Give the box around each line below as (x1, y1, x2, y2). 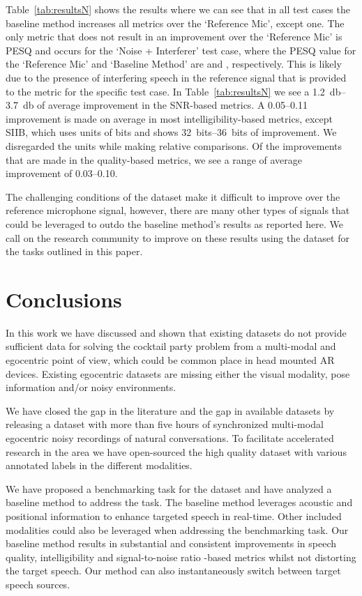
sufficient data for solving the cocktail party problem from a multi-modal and (6, 339, 336, 353)
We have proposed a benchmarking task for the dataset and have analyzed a (6, 481, 332, 496)
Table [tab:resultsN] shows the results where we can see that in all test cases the (6, 2, 350, 16)
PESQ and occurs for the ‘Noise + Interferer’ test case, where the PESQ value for (6, 43, 356, 57)
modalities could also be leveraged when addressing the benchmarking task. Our (6, 522, 349, 537)
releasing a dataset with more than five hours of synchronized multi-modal (6, 417, 324, 431)
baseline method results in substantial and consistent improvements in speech (6, 536, 337, 551)
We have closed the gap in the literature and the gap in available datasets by (6, 403, 335, 418)
